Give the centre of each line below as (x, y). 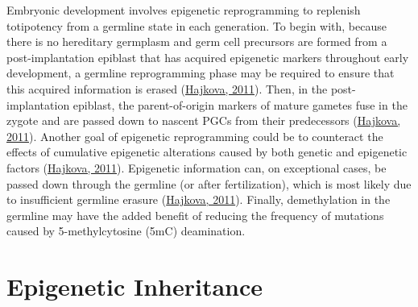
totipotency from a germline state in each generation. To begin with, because (197, 25)
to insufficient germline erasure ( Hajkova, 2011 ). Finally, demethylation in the (199, 199)
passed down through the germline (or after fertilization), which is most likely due (209, 183)
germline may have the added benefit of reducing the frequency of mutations (195, 215)
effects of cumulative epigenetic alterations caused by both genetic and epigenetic (207, 152)
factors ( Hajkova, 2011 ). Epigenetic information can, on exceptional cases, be (197, 167)
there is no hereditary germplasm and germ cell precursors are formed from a (197, 41)
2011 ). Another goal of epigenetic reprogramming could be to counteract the (195, 136)
